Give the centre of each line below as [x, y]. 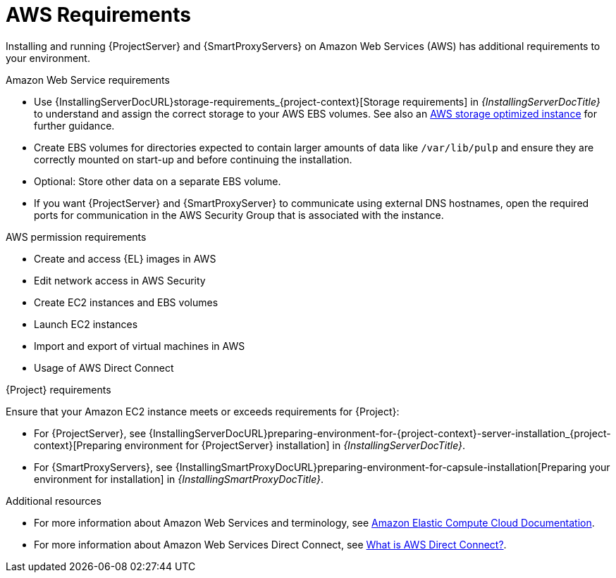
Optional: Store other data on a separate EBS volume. [158, 181]
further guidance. [74, 125]
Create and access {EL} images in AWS [125, 258]
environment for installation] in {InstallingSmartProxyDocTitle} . [179, 479]
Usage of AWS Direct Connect [104, 367]
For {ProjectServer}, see [90, 433]
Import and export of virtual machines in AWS [140, 346]
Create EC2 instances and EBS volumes [126, 302]
